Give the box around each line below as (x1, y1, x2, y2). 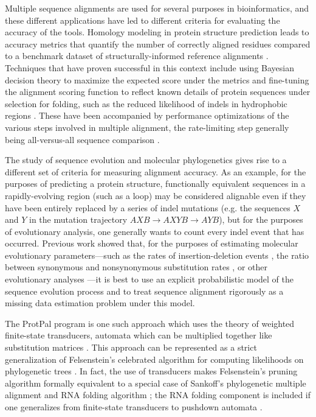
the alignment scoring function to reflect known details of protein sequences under (5, 85, 311, 98)
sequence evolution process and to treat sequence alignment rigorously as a (5, 284, 284, 297)
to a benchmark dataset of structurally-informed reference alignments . (5, 49, 269, 62)
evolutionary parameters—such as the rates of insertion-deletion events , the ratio (5, 248, 309, 261)
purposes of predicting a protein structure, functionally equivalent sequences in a (5, 177, 306, 190)
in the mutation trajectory (29, 213, 128, 226)
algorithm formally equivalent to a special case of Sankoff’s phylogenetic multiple (5, 376, 306, 389)
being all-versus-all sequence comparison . (5, 133, 160, 145)
